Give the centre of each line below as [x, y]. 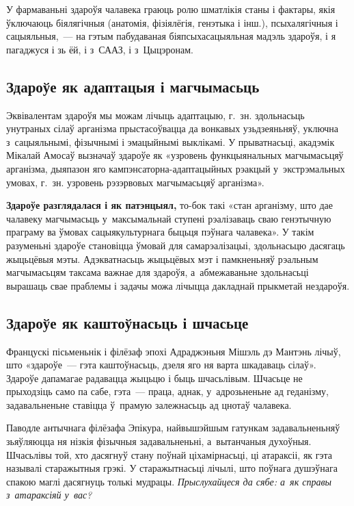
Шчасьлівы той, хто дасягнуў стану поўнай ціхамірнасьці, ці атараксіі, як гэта [169, 454]
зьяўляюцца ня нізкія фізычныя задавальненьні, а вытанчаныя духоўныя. [159, 441]
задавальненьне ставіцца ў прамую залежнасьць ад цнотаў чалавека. [149, 404]
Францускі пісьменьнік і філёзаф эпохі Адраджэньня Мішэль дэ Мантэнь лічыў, [174, 351]
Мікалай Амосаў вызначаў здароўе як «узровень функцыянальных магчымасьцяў [175, 155]
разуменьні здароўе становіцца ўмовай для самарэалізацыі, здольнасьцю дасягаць [176, 245]
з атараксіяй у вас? [49, 495]
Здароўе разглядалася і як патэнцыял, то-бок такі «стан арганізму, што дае [169, 205]
